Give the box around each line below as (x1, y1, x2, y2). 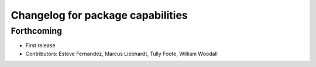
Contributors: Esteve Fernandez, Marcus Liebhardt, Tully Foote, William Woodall (25, 50, 218, 57)
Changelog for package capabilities (11, 9, 188, 22)
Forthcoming (11, 26, 63, 36)
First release (25, 42, 56, 49)
